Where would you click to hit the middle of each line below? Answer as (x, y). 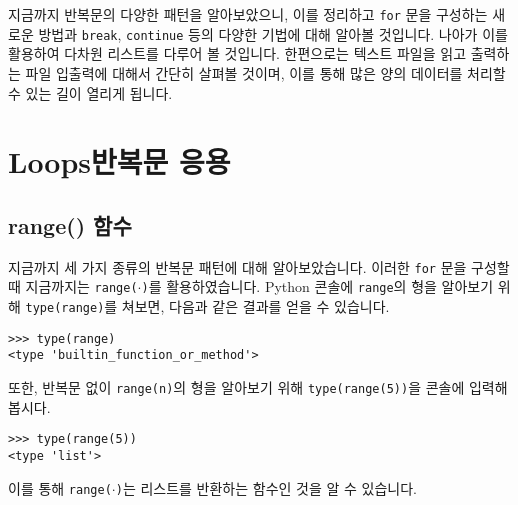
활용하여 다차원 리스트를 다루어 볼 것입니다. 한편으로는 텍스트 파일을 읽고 (237, 53)
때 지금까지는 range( (73, 286)
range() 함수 (70, 224)
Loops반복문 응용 (119, 161)
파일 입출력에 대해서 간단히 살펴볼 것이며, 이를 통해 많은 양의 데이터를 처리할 (265, 72)
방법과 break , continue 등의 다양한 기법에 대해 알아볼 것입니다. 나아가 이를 (273, 33)
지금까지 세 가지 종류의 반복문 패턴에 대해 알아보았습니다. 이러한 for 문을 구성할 (259, 266)
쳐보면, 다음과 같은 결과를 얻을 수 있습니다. (255, 305)
